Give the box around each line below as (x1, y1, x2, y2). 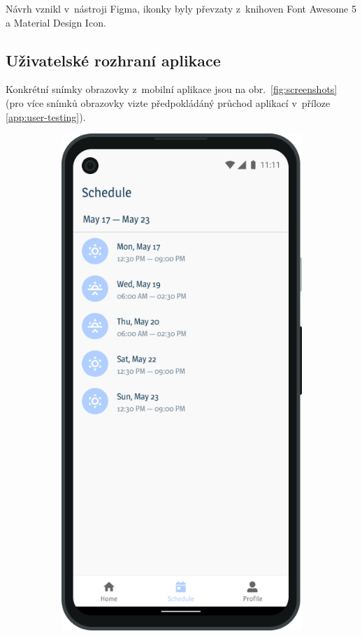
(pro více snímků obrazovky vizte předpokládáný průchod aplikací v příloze (6, 95, 331, 110)
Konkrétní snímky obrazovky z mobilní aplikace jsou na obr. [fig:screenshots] (6, 82, 338, 96)
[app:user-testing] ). (6, 109, 86, 124)
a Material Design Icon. (6, 15, 106, 29)
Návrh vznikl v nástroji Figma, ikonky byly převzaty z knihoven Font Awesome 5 (6, 1, 356, 15)
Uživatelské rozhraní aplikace (6, 49, 221, 71)
